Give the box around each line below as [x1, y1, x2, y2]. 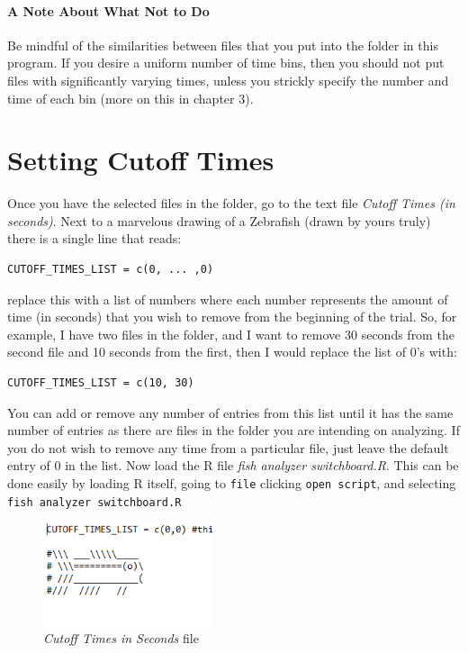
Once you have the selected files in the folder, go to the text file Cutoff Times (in [7, 194, 455, 213]
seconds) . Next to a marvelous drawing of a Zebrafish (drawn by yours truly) [7, 211, 431, 230]
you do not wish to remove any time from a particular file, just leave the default [7, 438, 449, 457]
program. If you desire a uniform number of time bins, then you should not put [7, 53, 445, 72]
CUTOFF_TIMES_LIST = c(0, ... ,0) [7, 263, 214, 277]
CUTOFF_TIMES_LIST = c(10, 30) [7, 376, 194, 390]
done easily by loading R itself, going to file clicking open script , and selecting [7, 474, 456, 493]
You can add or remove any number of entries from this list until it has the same [7, 403, 454, 422]
